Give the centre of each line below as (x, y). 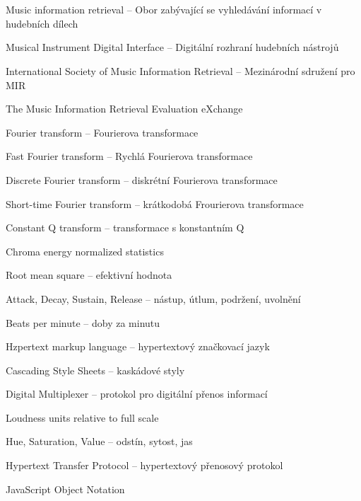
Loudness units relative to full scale (82, 417)
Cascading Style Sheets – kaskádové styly (95, 370)
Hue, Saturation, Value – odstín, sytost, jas (99, 441)
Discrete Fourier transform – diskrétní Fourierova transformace (142, 179)
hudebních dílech (42, 23)
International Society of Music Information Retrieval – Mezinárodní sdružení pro (180, 70)
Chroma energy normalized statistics (85, 251)
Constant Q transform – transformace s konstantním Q (125, 228)
